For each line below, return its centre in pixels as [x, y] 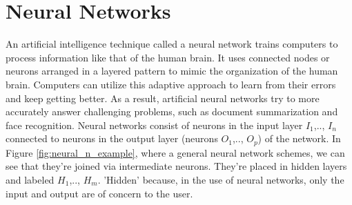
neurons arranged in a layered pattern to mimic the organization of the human [172, 71]
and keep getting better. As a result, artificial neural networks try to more [163, 98]
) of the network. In [299, 138]
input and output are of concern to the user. [99, 193]
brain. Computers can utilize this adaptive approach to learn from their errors [171, 84]
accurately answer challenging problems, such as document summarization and [172, 111]
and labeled [30, 179]
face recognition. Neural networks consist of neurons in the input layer [154, 125]
